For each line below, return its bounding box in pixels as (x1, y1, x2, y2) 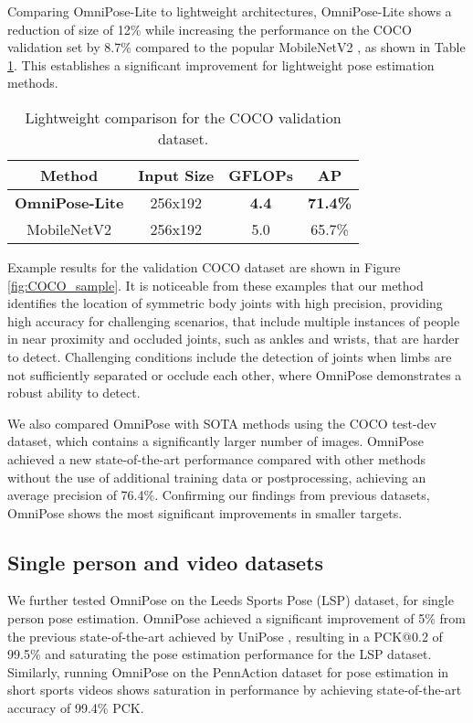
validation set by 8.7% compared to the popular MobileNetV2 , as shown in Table (7, 37, 466, 57)
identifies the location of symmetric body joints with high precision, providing (7, 293, 443, 313)
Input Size (138, 164, 215, 186)
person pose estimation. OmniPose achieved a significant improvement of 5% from (7, 609, 466, 628)
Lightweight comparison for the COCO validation (25, 106, 342, 128)
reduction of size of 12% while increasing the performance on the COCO (7, 19, 412, 38)
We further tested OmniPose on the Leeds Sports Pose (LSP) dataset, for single (7, 590, 454, 610)
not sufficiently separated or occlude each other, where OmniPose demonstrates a (7, 365, 462, 384)
